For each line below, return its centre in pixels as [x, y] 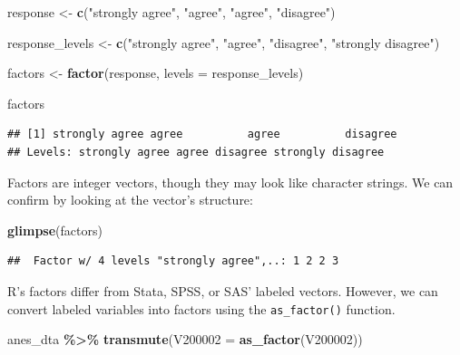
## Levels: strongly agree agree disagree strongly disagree [196, 152]
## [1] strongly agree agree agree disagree [202, 134]
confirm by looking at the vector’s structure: [130, 200]
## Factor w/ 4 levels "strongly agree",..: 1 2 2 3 [173, 261]
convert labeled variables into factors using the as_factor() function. [201, 308]
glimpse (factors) [55, 230]
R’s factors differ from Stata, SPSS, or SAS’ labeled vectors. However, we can [223, 290]
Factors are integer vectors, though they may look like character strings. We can [230, 182]
